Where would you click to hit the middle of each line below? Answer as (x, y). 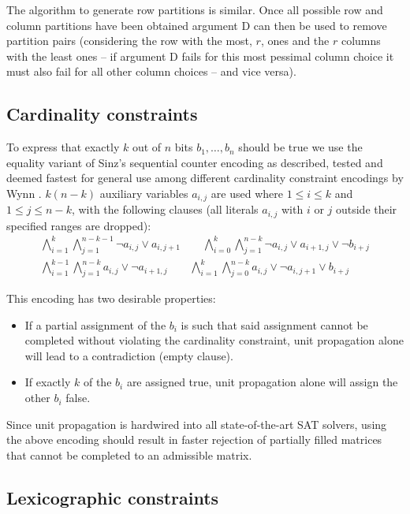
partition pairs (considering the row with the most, (129, 41)
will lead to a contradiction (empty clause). (129, 355)
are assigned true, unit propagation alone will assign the (262, 382)
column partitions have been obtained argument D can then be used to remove (197, 25)
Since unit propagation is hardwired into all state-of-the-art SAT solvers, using (197, 424)
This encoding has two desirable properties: (111, 298)
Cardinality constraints (102, 114)
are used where (247, 193)
